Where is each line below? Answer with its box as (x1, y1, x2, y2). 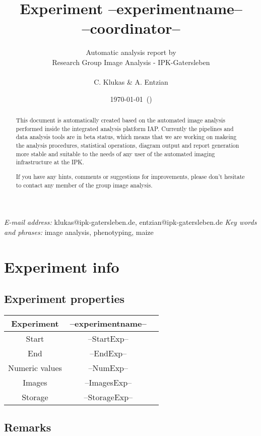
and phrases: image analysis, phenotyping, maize (4, 226, 154, 237)
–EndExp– (90, 347, 127, 359)
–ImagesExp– (85, 376, 132, 388)
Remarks (4, 419, 51, 435)
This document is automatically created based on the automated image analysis (16, 116, 225, 124)
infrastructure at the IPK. (16, 158, 84, 166)
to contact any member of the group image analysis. (16, 180, 153, 189)
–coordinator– (82, 18, 180, 38)
